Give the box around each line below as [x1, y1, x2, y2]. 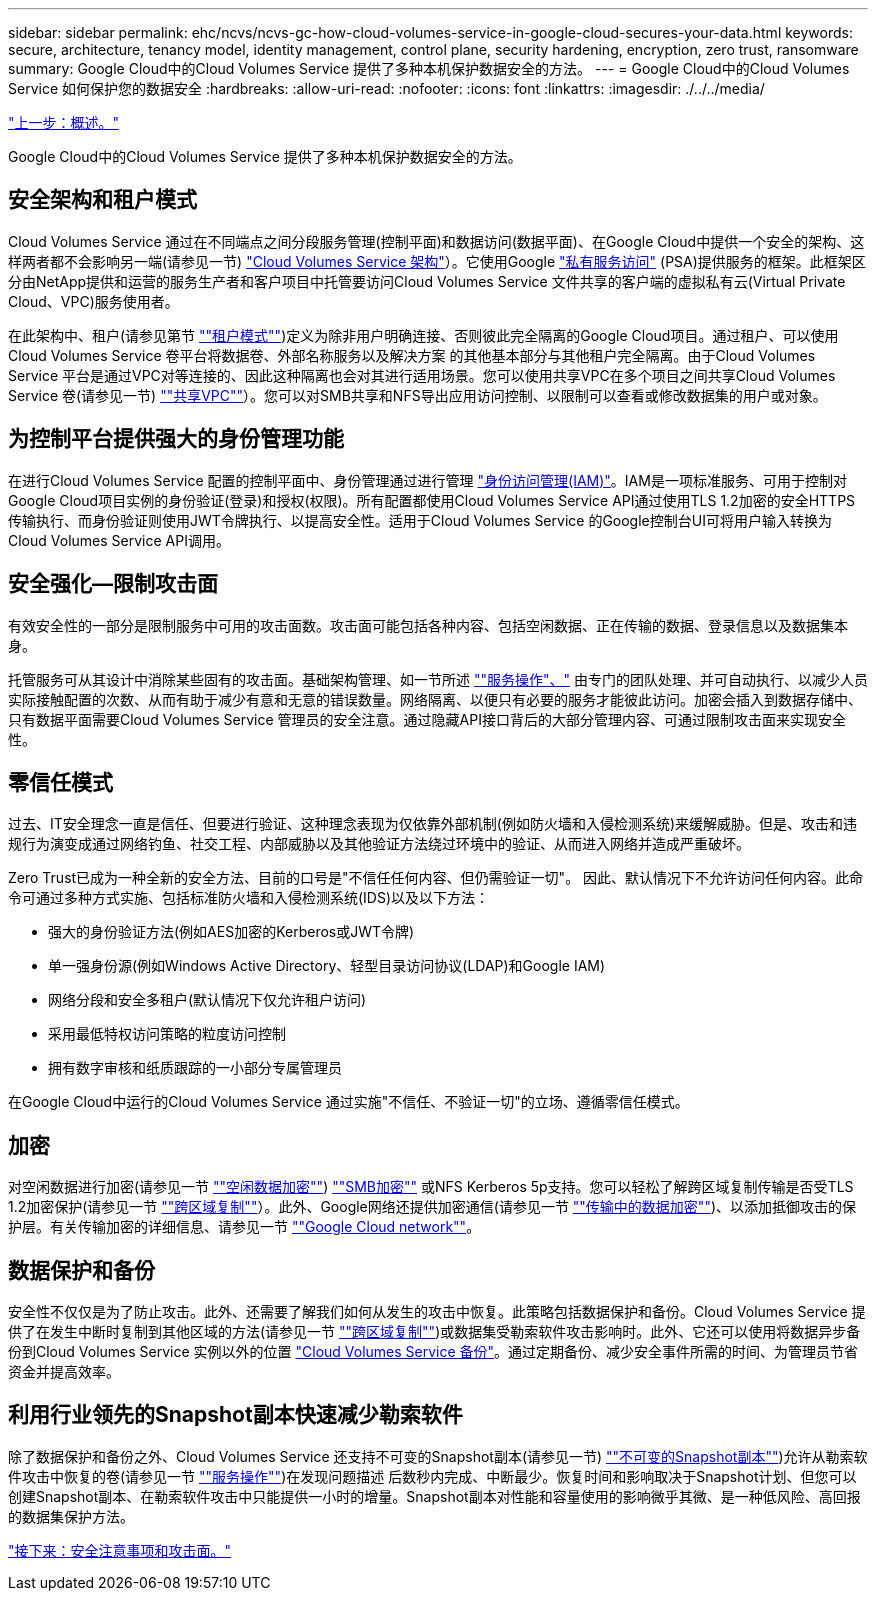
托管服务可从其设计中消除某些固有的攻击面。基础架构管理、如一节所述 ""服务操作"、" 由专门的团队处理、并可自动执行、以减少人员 [8, 670, 868, 688]
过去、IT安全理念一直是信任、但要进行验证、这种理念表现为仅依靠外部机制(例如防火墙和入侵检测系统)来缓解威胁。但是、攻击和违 [8, 815, 858, 833]
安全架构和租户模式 [8, 187, 197, 213]
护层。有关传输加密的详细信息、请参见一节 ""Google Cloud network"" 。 [8, 1218, 481, 1236]
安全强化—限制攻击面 [8, 571, 218, 597]
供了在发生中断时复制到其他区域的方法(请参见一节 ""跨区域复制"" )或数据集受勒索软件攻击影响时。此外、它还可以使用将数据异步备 [8, 1323, 861, 1341]
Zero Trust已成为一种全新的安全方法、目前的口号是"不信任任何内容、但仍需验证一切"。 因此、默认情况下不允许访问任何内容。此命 [8, 869, 864, 887]
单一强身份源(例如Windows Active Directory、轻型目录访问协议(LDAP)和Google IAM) [48, 957, 606, 975]
